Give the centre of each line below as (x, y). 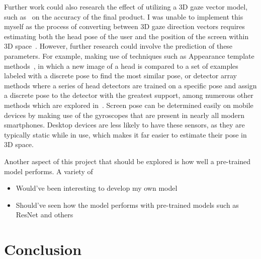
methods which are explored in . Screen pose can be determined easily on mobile (129, 105)
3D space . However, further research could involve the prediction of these (118, 46)
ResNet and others (45, 215)
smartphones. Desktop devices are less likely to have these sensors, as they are (124, 125)
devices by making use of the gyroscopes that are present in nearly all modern (124, 115)
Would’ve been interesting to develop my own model (97, 188)
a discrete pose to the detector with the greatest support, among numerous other (129, 95)
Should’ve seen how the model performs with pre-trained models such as (127, 205)
